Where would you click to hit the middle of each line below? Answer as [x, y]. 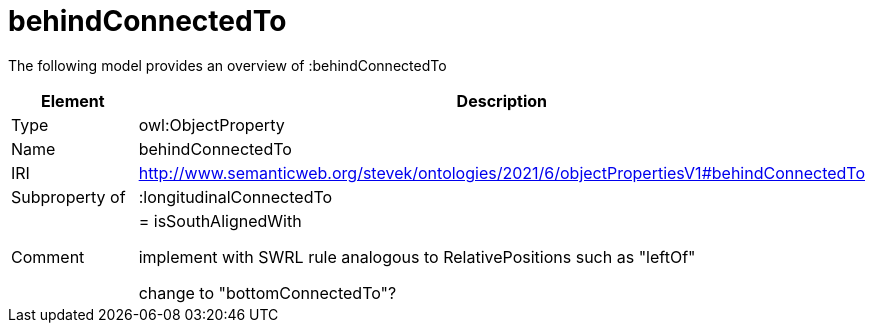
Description [502, 100]
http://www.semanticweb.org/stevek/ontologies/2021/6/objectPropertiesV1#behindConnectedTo [501, 172]
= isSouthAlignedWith [220, 220]
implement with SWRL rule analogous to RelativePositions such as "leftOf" [417, 256]
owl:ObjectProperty [211, 124]
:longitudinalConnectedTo [235, 196]
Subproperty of [68, 196]
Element [73, 100]
